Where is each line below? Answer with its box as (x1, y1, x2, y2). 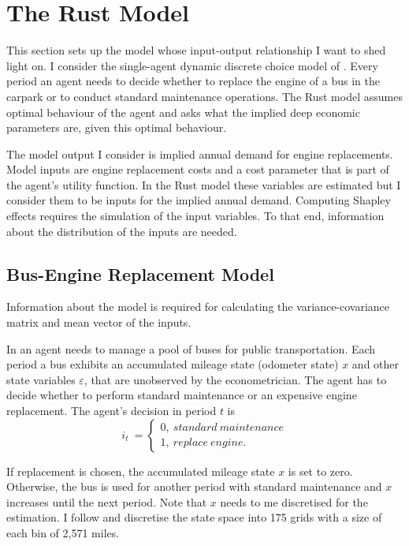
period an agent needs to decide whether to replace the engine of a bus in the (6, 73, 380, 89)
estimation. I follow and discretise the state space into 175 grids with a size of (6, 509, 382, 525)
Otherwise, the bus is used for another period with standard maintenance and (6, 478, 382, 495)
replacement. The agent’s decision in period (6, 402, 217, 419)
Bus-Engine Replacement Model (6, 261, 274, 286)
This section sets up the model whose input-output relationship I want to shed (6, 42, 386, 58)
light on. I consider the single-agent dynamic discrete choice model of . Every (6, 57, 378, 73)
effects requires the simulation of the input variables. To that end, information (6, 208, 385, 224)
